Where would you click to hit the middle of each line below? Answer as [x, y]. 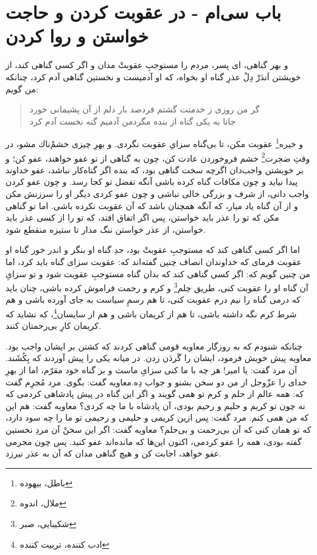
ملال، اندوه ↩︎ [43, 503]
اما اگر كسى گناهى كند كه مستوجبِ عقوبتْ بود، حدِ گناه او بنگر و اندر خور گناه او [153, 250]
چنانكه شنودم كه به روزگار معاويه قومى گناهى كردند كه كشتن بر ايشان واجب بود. [154, 346]
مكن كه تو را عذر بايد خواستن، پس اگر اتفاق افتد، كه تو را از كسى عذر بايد [142, 217]
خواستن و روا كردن [77, 36]
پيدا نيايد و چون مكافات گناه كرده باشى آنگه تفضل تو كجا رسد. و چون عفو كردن [152, 181]
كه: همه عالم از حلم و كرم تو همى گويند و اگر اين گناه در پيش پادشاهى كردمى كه [155, 394]
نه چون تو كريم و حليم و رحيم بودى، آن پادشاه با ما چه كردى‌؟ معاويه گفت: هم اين [155, 405]
